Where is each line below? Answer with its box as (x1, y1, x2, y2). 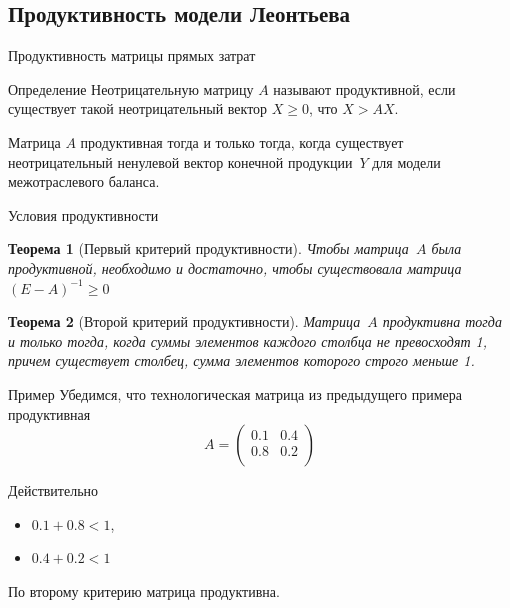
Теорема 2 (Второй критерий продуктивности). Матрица (8, 311, 361, 332)
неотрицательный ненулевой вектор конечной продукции (8, 151, 353, 172)
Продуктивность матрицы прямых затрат (8, 45, 256, 66)
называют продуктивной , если (273, 78, 456, 99)
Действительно (8, 480, 99, 501)
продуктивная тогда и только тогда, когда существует (80, 131, 404, 152)
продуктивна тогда (382, 311, 502, 332)
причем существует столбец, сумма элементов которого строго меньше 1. (8, 350, 475, 371)
